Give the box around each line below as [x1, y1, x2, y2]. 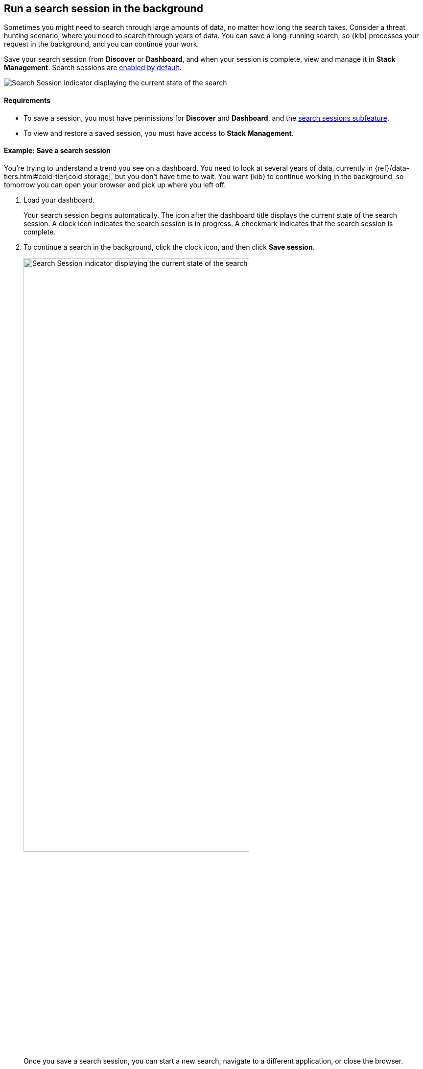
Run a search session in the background [4, 2, 203, 15]
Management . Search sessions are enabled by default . [4, 63, 182, 72]
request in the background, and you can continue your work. [4, 40, 199, 49]
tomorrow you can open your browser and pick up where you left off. [4, 180, 226, 189]
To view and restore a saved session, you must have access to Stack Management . [23, 129, 294, 137]
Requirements [4, 96, 51, 105]
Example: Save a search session [4, 146, 111, 155]
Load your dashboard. [23, 195, 95, 204]
